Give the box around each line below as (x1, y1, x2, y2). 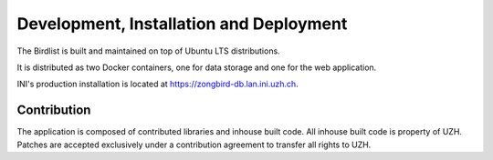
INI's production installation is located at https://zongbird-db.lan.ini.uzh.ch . (16, 78, 299, 90)
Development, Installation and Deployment (16, 14, 348, 34)
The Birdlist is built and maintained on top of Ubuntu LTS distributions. (16, 45, 280, 56)
